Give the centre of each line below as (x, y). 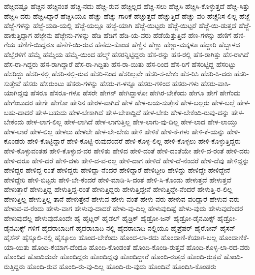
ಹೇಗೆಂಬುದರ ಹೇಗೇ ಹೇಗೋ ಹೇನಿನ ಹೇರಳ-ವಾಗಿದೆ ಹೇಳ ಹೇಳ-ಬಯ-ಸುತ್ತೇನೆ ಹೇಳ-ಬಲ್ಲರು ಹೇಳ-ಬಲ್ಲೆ (120, 102)
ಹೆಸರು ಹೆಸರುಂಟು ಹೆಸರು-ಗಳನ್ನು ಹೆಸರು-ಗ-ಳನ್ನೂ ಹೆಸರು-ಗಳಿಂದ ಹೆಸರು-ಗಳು (111, 83)
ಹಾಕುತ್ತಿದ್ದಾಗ (18, 35)
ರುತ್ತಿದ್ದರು (15, 266)
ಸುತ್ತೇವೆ (13, 83)
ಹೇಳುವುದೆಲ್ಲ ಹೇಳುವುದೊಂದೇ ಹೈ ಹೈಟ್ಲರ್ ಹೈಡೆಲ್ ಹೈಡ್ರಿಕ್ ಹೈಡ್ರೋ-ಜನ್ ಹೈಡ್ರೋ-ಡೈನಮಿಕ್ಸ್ (110, 218)
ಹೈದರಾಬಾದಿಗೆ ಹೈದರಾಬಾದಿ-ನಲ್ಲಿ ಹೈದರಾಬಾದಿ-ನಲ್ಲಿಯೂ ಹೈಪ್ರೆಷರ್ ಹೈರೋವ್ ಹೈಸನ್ (139, 228)
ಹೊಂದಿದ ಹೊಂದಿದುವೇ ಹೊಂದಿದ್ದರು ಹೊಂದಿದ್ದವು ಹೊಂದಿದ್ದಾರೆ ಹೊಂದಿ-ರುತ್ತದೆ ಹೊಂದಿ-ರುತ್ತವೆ (113, 257)
